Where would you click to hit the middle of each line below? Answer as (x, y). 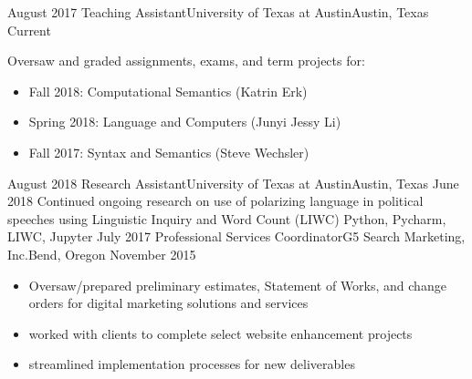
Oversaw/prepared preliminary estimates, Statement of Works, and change (237, 285)
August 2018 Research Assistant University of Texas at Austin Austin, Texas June (233, 183)
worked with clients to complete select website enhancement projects (220, 333)
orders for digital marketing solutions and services (168, 303)
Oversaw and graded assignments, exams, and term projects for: (186, 61)
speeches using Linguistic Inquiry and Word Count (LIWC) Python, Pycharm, (227, 218)
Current (29, 30)
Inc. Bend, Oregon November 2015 (102, 254)
